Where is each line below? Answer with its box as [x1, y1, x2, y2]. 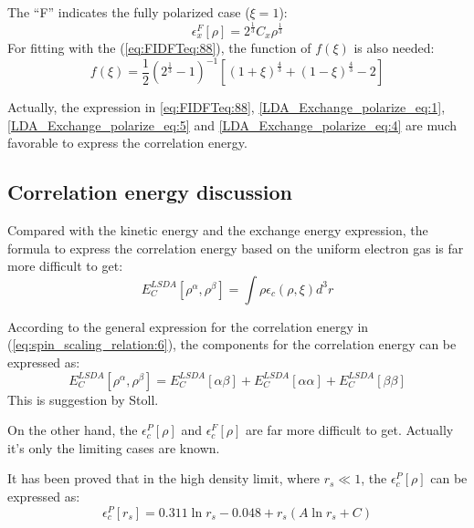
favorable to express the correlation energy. [7, 133, 248, 152]
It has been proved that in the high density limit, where [7, 469, 321, 488]
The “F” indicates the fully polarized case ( [7, 3, 250, 21]
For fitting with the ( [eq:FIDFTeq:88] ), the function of [7, 37, 311, 57]
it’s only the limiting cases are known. [7, 438, 220, 457]
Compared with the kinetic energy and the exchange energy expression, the [7, 221, 428, 240]
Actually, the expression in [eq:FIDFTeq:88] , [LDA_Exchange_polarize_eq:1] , [7, 98, 446, 117]
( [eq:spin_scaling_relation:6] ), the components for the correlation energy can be [7, 335, 457, 354]
